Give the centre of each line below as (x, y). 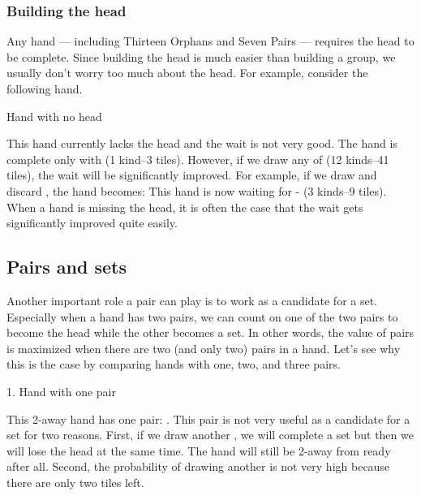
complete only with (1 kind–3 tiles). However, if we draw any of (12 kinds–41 (198, 159)
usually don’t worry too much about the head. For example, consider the (187, 73)
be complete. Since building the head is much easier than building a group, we (201, 56)
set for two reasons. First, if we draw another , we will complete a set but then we (210, 435)
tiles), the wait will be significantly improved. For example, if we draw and (192, 175)
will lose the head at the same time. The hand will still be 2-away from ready (199, 450)
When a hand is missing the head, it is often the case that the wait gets (185, 207)
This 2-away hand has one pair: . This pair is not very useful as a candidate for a (208, 418)
